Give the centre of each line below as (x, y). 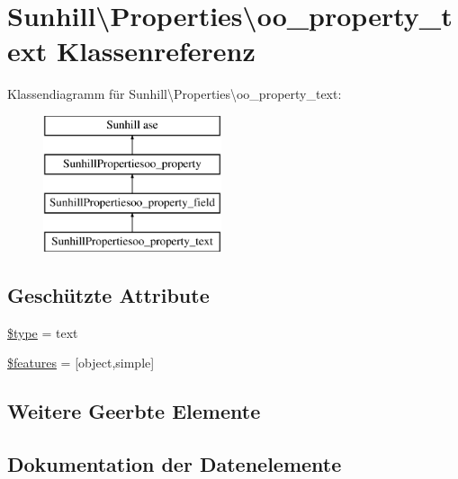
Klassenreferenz (156, 51)
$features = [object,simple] (81, 363)
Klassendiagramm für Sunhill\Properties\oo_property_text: (175, 94)
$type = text (43, 332)
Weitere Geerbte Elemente (134, 411)
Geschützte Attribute (108, 295)
